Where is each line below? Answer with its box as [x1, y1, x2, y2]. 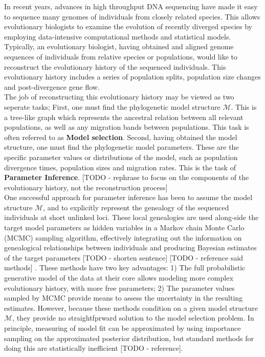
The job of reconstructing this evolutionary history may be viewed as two [4, 91, 234, 102]
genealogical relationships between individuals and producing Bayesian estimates [4, 242, 257, 253]
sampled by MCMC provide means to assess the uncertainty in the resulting [4, 292, 243, 303]
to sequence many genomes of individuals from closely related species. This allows [4, 11, 260, 22]
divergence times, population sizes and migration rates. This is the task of [4, 162, 236, 172]
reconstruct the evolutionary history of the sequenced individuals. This [4, 61, 226, 72]
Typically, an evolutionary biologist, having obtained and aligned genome [4, 41, 234, 52]
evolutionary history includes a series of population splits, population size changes [4, 71, 261, 82]
